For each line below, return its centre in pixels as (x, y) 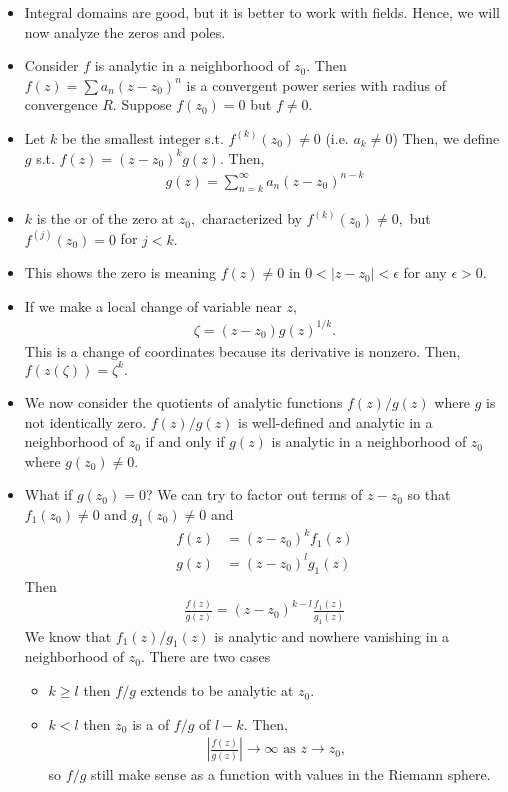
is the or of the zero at (105, 218)
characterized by (251, 218)
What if (48, 494)
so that (429, 494)
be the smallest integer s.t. (142, 137)
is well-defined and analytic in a (335, 421)
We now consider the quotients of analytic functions (183, 401)
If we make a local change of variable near (153, 305)
